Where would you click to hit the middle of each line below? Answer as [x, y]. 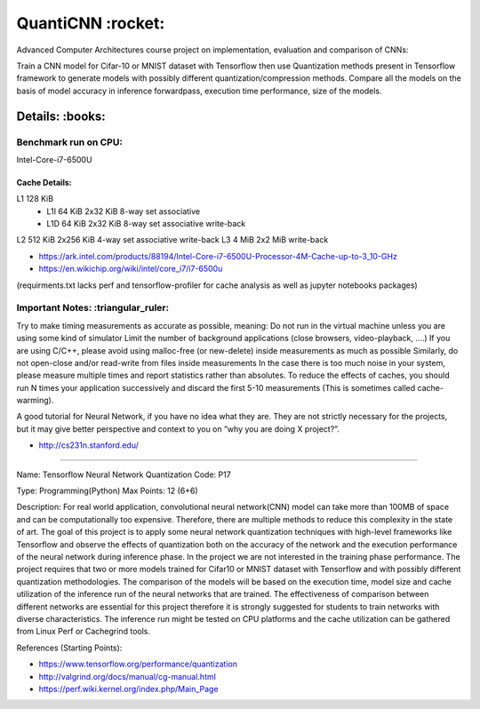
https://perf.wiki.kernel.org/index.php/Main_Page [128, 689]
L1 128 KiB [35, 199]
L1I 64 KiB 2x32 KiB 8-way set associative [123, 211]
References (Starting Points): [69, 648]
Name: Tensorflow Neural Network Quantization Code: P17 [124, 474]
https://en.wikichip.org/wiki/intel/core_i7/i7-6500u [131, 269]
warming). [35, 401]
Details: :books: [61, 116]
